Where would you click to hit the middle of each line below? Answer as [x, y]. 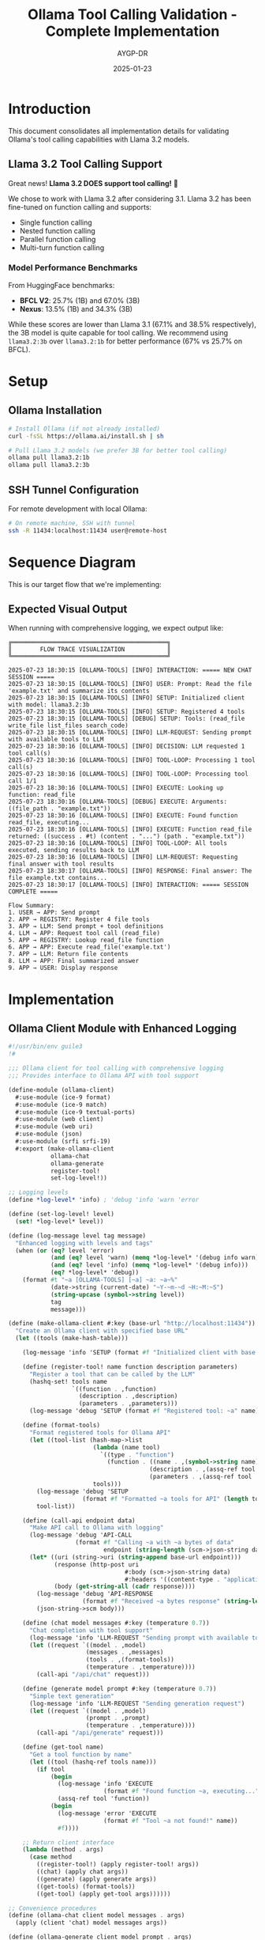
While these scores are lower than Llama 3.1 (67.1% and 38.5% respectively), [132, 324]
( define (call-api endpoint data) [79, 1521]
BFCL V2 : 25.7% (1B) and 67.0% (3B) [80, 300]
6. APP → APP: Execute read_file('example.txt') [90, 947]
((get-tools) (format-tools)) [86, 1886]
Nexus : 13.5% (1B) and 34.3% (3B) [76, 309]
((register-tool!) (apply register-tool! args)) [118, 1865]
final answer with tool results [61, 864]
